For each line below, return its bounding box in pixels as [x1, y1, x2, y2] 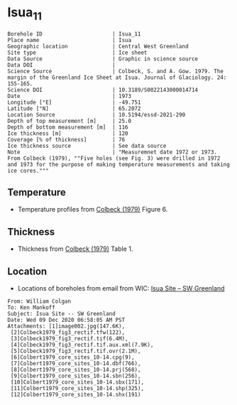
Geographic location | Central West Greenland [7, 43, 189, 50]
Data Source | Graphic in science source [7, 55, 199, 63]
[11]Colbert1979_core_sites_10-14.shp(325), [10, 384, 144, 391]
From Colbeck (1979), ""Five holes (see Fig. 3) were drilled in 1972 [7, 154, 221, 162]
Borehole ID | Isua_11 [7, 30, 141, 38]
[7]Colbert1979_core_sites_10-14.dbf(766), [10, 360, 141, 367]
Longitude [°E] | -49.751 [7, 99, 141, 106]
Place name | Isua [7, 36, 132, 43]
